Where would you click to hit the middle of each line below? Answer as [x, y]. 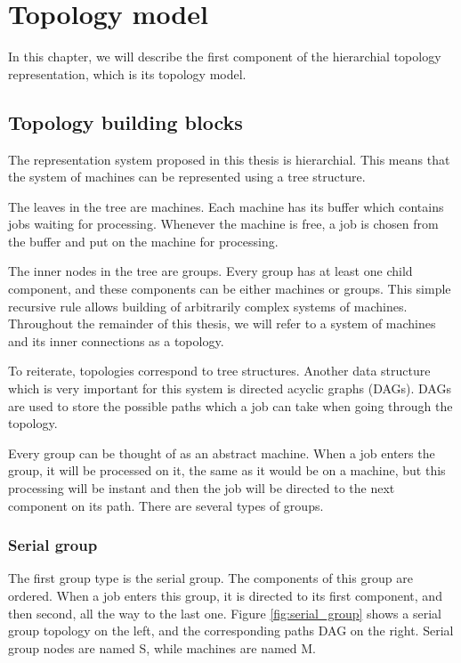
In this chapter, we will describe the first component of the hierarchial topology [225, 57]
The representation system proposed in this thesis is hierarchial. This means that [229, 159]
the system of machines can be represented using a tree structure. [187, 177]
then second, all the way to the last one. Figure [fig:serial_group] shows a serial [225, 613]
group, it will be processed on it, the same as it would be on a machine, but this [227, 470]
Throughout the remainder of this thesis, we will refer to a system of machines [222, 323]
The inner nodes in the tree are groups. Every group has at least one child [210, 271]
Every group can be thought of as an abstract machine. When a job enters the [222, 453]
